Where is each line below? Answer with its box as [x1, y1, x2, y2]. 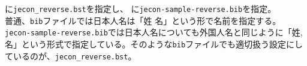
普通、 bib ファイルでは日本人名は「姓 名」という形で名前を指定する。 [5, 14, 281, 26]
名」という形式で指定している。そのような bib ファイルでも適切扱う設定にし [5, 37, 303, 50]
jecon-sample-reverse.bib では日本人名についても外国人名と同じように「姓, [5, 26, 303, 38]
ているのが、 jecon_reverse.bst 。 [5, 49, 137, 62]
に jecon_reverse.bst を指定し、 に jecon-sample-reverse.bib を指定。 [5, 2, 276, 14]
